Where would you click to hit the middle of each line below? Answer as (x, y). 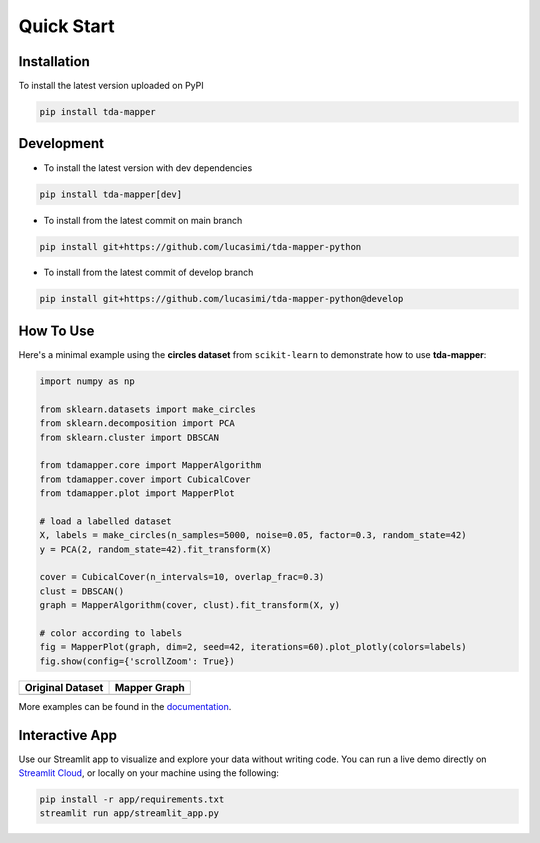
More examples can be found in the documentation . (125, 706)
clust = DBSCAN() (82, 591)
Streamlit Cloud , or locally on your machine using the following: (149, 773)
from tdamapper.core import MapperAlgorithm (150, 465)
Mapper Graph (149, 687)
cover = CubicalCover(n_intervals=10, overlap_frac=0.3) (182, 577)
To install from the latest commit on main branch (143, 220)
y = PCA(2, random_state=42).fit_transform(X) (155, 549)
